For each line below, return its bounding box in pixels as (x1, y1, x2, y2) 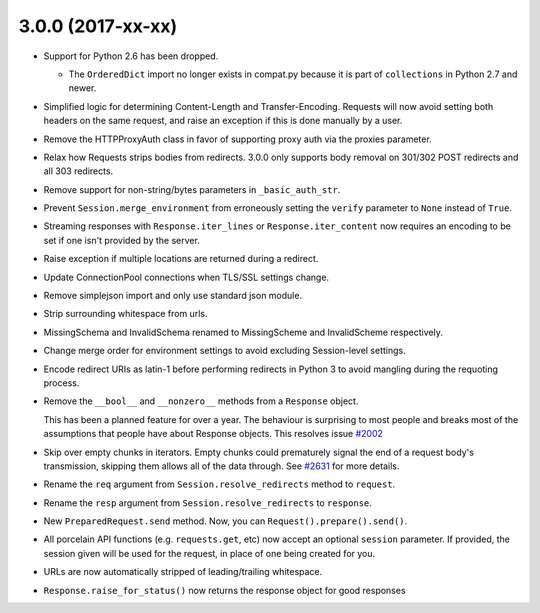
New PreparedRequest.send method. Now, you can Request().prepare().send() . (43, 515, 408, 527)
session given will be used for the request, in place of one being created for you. (43, 547, 376, 559)
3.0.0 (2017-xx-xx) (18, 15, 178, 37)
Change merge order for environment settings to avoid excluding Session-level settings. (43, 345, 407, 357)
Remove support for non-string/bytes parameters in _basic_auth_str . (43, 183, 341, 195)
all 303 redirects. (43, 165, 114, 177)
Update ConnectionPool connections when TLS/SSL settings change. (43, 271, 330, 283)
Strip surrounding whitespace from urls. (43, 308, 208, 320)
